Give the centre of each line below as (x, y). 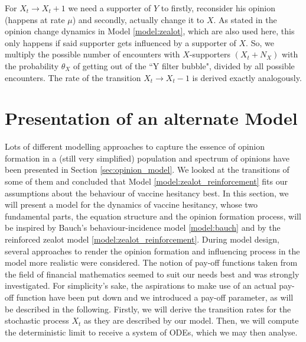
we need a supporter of (110, 8)
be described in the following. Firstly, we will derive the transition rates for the (148, 309)
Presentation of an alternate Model (151, 118)
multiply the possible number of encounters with (92, 54)
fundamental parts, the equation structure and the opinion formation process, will (153, 216)
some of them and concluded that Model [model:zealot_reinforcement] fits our (147, 181)
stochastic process (37, 320)
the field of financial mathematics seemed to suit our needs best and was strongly (152, 274)
